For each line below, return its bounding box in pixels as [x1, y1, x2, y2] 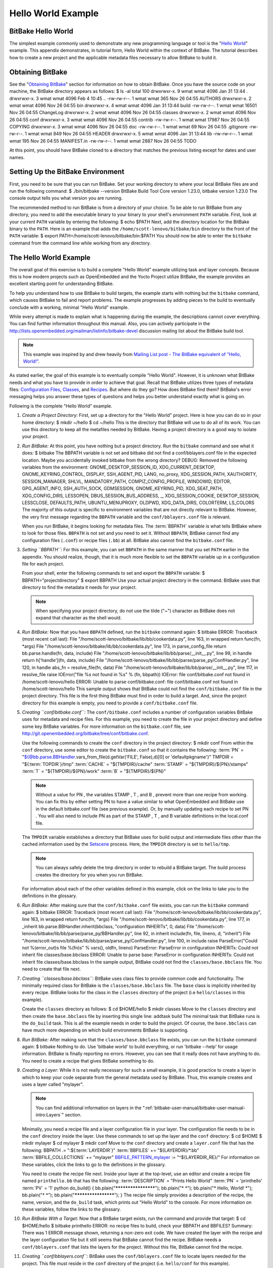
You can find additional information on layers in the [35, 1105, 142, 1111]
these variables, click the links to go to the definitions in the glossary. [22, 1161, 166, 1168]
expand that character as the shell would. [35, 615, 122, 621]
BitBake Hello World [9, 27, 73, 36]
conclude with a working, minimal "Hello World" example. [9, 304, 129, 310]
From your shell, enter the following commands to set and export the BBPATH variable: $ [22, 570, 205, 576]
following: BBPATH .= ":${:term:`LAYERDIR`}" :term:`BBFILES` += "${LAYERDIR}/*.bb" [22, 1147, 199, 1153]
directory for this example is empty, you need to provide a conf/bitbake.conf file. [22, 700, 198, 706]
